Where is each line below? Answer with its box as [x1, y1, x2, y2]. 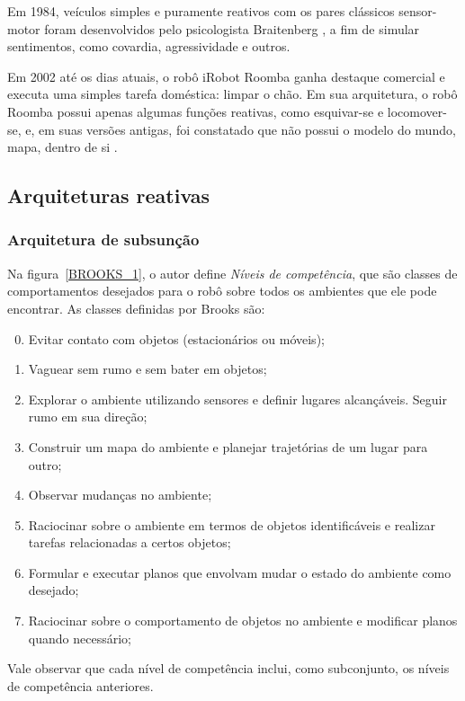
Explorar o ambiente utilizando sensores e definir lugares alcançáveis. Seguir [28, 389, 447, 408]
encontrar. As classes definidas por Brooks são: [7, 298, 265, 317]
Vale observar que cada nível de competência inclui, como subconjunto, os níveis [7, 659, 450, 678]
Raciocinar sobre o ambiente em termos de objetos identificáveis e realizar [28, 515, 435, 534]
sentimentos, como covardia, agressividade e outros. [7, 37, 291, 56]
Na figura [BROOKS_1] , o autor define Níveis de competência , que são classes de [7, 263, 458, 282]
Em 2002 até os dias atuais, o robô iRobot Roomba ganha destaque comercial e [7, 67, 445, 85]
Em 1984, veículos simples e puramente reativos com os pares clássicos [7, 2, 395, 20]
